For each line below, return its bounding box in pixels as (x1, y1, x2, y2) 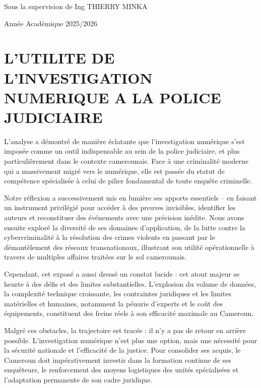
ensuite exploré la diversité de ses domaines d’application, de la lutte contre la (4, 222, 245, 232)
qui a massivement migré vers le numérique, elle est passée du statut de (4, 165, 225, 176)
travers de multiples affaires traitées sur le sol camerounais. (4, 251, 186, 262)
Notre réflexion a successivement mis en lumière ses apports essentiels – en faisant (4, 192, 257, 203)
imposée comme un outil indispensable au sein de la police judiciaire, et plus (4, 146, 240, 156)
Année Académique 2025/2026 (4, 18, 98, 28)
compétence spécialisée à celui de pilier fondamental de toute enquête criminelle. (4, 175, 252, 186)
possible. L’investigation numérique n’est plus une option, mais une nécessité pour (4, 335, 257, 345)
